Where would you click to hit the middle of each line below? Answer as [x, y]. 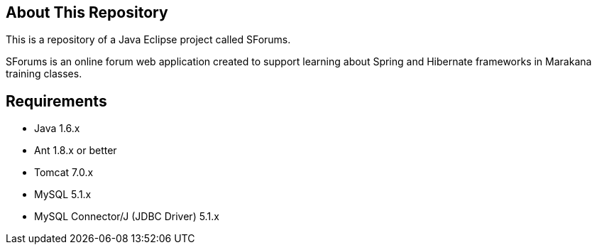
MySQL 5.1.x [63, 195]
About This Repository [87, 12]
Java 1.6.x [57, 129]
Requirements [56, 101]
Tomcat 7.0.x [64, 173]
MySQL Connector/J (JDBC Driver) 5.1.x [127, 217]
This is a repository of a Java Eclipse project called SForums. [148, 40]
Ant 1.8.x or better [76, 151]
